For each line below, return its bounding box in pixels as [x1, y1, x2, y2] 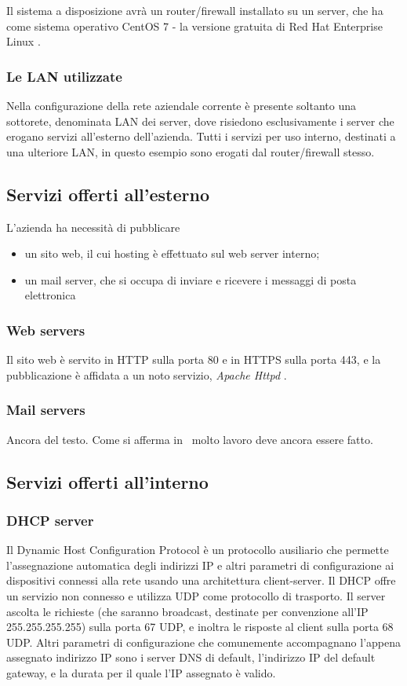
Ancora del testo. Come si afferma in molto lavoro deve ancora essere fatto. [6, 431, 373, 447]
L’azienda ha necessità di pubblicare [6, 218, 180, 235]
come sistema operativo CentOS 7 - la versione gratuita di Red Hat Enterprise [6, 17, 383, 34]
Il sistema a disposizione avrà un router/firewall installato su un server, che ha [6, 2, 383, 18]
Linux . [6, 33, 41, 50]
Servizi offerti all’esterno [6, 182, 210, 206]
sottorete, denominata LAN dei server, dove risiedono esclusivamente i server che [6, 112, 394, 129]
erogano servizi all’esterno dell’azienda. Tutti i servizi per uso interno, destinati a [6, 128, 396, 145]
